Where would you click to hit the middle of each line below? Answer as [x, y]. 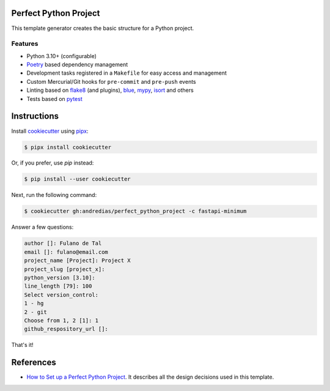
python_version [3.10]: [60, 277]
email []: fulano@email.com [66, 252]
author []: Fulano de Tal [63, 244]
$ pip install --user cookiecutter [77, 179]
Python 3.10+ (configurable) [62, 56]
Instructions [35, 116]
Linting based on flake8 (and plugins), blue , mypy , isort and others [110, 90]
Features [25, 44]
